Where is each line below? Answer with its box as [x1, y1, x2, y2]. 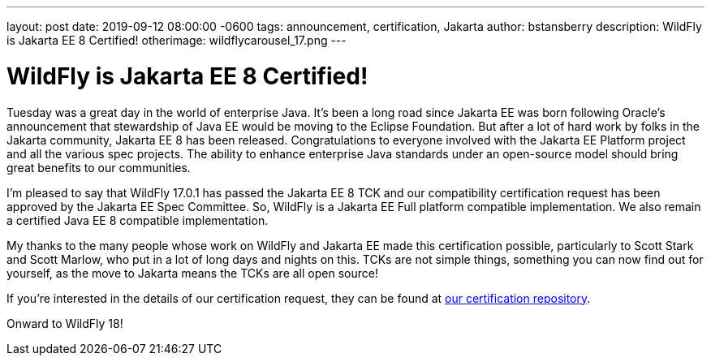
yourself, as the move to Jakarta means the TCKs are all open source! [6, 265, 378, 280]
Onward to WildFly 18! [6, 316, 123, 330]
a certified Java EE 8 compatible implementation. [6, 213, 269, 227]
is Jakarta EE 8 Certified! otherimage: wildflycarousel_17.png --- [6, 33, 347, 47]
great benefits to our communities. [6, 160, 191, 175]
